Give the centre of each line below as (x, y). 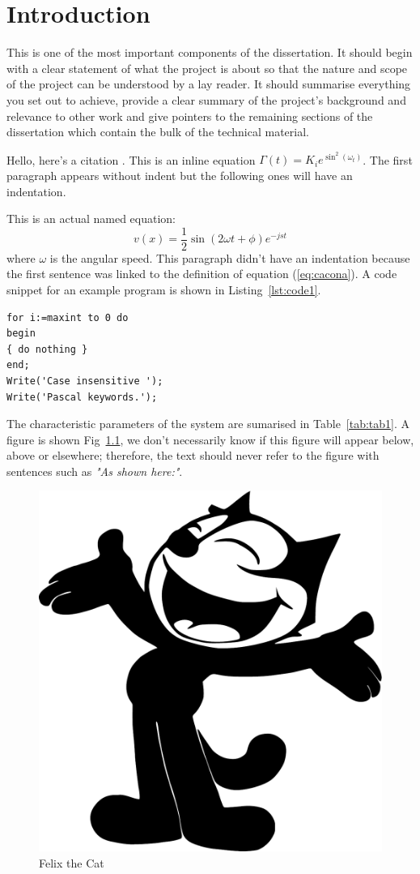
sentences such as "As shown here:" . (95, 471)
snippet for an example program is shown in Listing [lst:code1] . (164, 289)
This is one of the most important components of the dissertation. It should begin (210, 52)
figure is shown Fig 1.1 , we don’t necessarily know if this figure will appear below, (210, 439)
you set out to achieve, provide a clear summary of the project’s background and (206, 99)
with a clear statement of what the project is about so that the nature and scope (207, 68)
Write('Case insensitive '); (85, 381)
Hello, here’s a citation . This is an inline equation (131, 159)
